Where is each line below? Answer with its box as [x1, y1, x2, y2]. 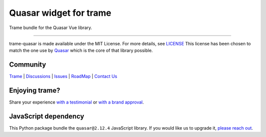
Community [9, 61, 46, 69]
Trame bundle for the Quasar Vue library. [9, 25, 92, 31]
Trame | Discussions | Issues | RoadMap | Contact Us [9, 73, 118, 79]
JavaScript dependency [9, 112, 85, 120]
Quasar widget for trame [9, 7, 112, 18]
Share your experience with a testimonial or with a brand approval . [9, 99, 144, 105]
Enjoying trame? [9, 86, 61, 95]
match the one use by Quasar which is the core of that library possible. [9, 47, 153, 54]
